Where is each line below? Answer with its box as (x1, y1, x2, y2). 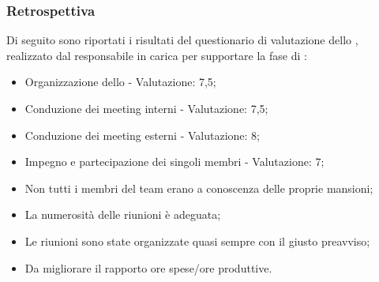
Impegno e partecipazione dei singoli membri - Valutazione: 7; (24, 153, 325, 170)
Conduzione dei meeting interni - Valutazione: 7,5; (24, 100, 268, 116)
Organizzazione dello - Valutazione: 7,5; (24, 73, 216, 90)
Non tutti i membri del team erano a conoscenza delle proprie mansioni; (24, 179, 373, 196)
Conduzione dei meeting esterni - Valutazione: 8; (24, 126, 261, 143)
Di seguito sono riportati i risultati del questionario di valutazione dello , (6, 32, 358, 48)
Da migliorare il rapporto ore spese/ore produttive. (24, 259, 272, 276)
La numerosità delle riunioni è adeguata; (24, 206, 221, 223)
